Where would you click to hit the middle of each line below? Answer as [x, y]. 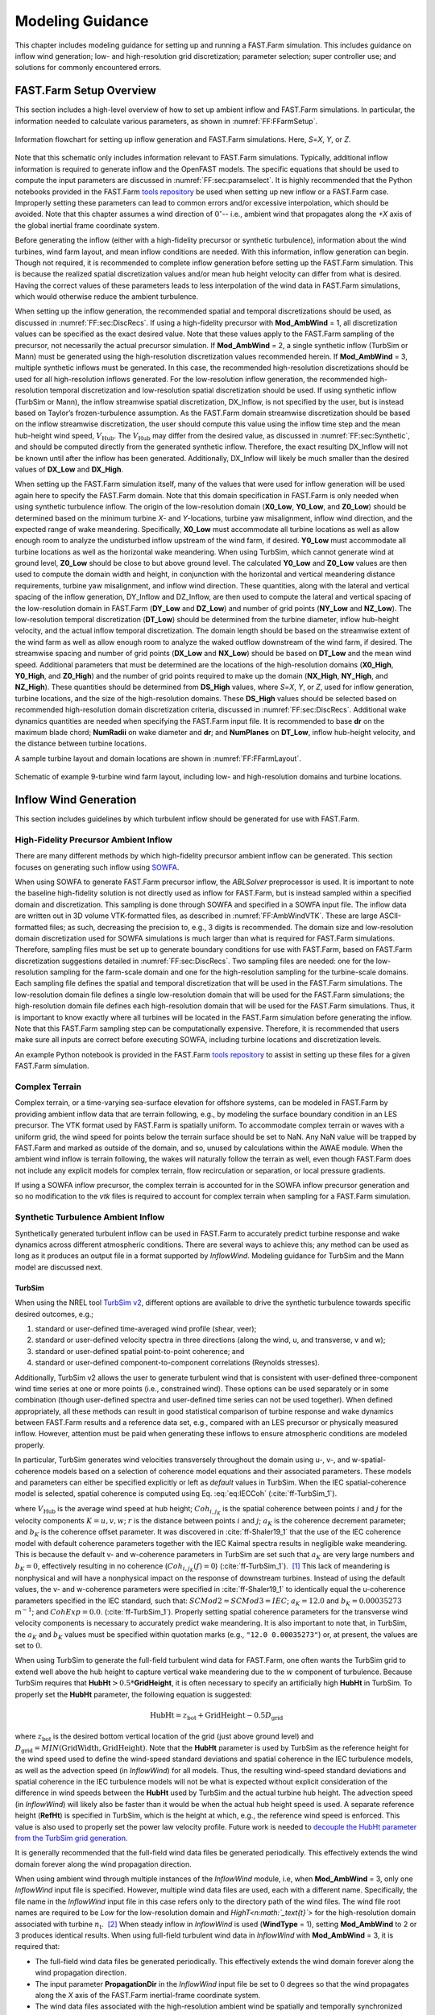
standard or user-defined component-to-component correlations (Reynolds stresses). [177, 1363]
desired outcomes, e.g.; [54, 1314]
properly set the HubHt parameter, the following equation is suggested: [133, 1694]
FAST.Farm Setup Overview [86, 91]
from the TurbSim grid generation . [71, 1838]
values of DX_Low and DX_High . [69, 469]
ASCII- [390, 916]
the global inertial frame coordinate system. [87, 225]
